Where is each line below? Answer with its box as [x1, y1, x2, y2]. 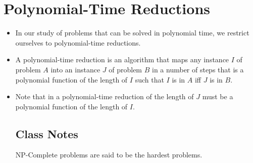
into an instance [50, 64, 100, 74]
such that [135, 74, 164, 85]
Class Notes [15, 126, 78, 141]
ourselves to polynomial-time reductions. [15, 37, 141, 48]
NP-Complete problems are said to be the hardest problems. [15, 149, 203, 160]
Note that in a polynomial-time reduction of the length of [15, 91, 194, 102]
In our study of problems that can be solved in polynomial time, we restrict [15, 27, 249, 38]
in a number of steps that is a [152, 64, 244, 74]
